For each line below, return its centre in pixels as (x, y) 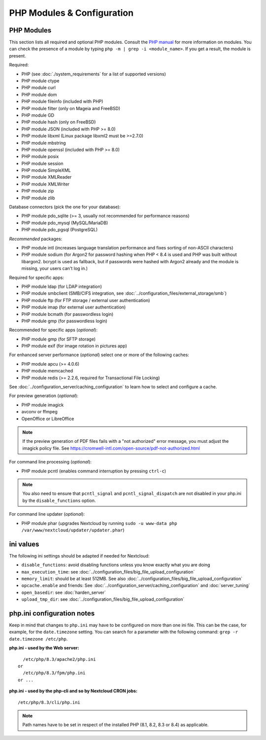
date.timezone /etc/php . (38, 639)
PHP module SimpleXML (46, 170)
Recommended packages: (36, 239)
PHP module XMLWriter (46, 184)
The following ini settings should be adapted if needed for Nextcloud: (79, 555)
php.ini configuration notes (52, 613)
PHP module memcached (47, 371)
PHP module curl (39, 88)
